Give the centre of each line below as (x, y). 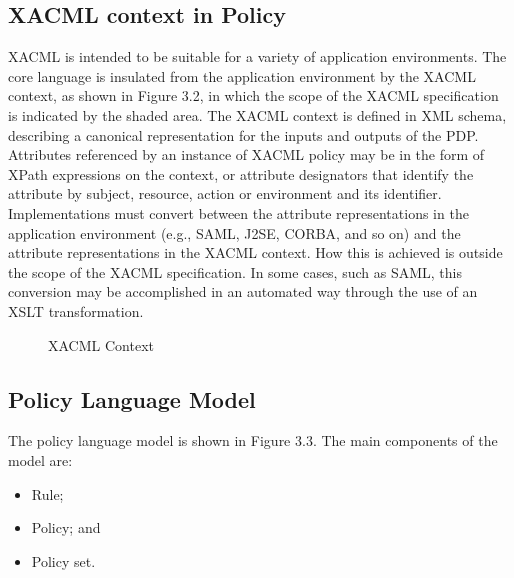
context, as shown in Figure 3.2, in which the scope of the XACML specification (253, 95)
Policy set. (63, 560)
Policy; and (66, 527)
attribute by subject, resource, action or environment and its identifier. (225, 193)
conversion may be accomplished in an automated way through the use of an (243, 291)
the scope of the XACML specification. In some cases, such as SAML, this (235, 271)
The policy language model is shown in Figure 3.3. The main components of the (253, 440)
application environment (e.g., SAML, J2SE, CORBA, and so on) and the (234, 232)
